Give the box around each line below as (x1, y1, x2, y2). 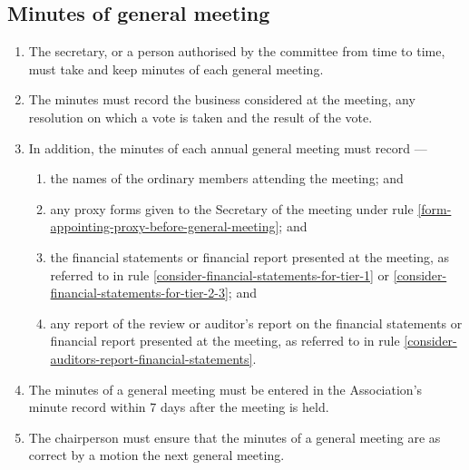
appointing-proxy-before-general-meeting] (50, 217, 279, 236)
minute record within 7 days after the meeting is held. (28, 397, 329, 416)
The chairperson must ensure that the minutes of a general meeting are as (28, 427, 441, 446)
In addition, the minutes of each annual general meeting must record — (28, 138, 427, 157)
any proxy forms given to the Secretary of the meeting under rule (50, 199, 414, 218)
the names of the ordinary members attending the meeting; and (50, 169, 404, 188)
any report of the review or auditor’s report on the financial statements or (50, 313, 463, 332)
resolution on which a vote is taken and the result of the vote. (28, 107, 373, 126)
